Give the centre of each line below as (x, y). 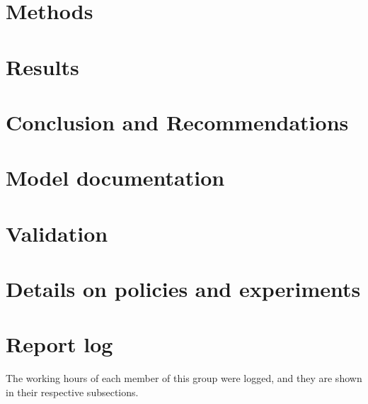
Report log (59, 344)
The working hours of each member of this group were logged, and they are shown (184, 378)
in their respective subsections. (72, 392)
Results (42, 66)
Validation (57, 233)
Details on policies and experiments (183, 289)
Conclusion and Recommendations (177, 122)
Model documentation (115, 178)
